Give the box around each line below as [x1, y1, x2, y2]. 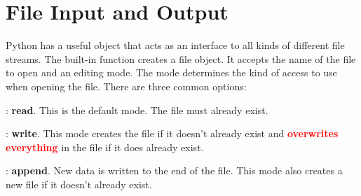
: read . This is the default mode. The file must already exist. [6, 102, 268, 117]
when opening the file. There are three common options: [6, 78, 247, 93]
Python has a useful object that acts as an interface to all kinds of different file [6, 38, 345, 52]
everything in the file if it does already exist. [6, 139, 204, 154]
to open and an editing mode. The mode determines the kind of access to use [6, 65, 337, 80]
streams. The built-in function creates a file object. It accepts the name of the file [6, 51, 356, 66]
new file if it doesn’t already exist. [6, 176, 152, 191]
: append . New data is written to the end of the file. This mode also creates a [6, 163, 343, 178]
